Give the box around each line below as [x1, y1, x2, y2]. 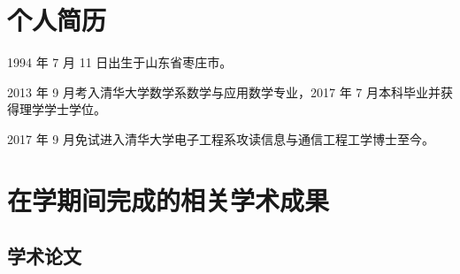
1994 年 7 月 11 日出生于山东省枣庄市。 [7, 53, 233, 72]
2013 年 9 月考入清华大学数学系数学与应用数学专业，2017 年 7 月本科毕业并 [7, 82, 441, 101]
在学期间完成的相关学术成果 [7, 181, 330, 217]
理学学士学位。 [19, 100, 106, 118]
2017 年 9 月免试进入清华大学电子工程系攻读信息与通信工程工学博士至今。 [7, 129, 434, 148]
